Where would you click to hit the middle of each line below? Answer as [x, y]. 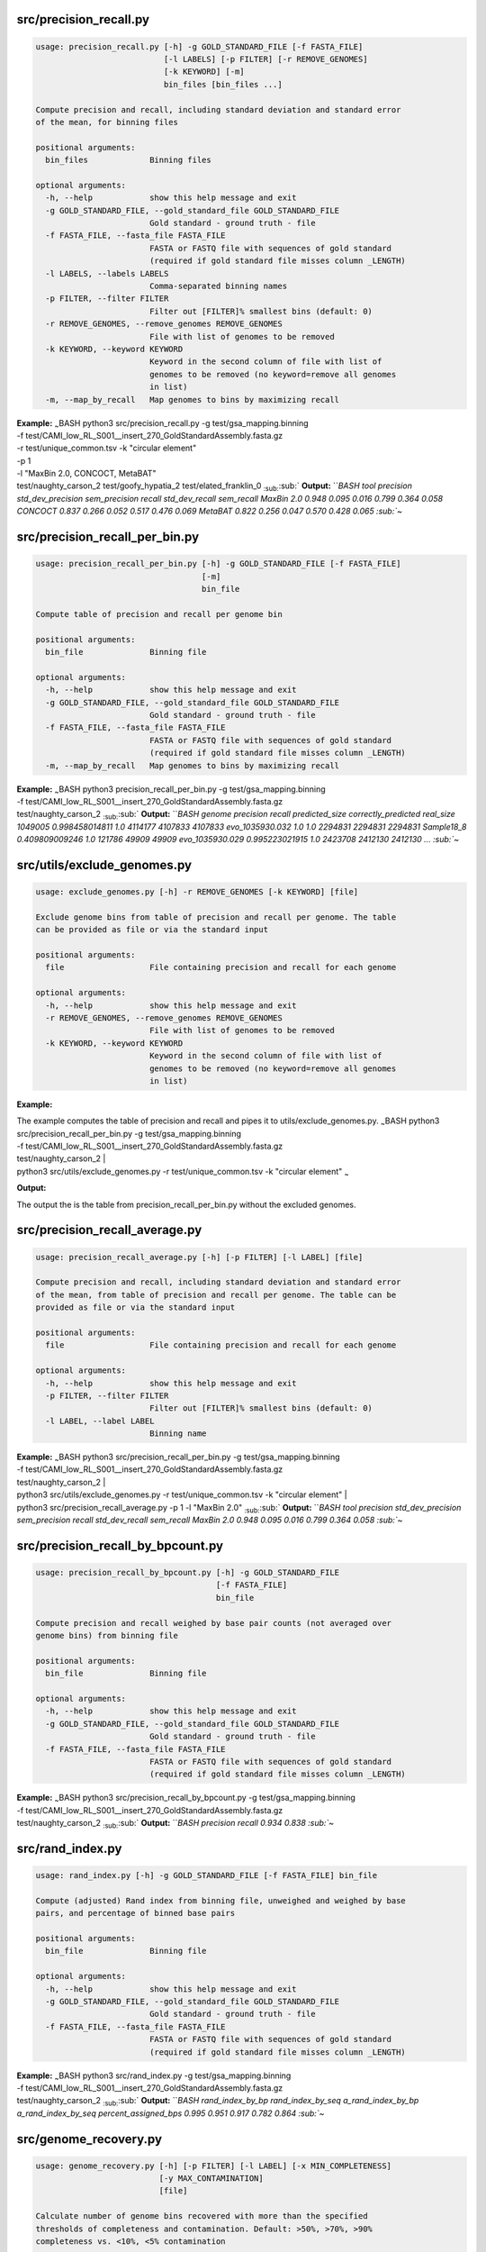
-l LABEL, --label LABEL [100, 1421]
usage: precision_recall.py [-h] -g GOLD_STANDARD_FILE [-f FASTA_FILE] [199, 46]
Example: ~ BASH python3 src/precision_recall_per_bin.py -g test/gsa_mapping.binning [179, 1457]
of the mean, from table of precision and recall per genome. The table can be [216, 1294]
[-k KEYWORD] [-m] [204, 72]
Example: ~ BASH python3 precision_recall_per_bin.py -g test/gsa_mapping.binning [171, 790]
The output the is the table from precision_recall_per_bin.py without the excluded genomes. [186, 1204]
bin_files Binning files [128, 160]
